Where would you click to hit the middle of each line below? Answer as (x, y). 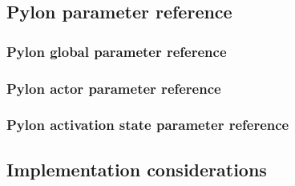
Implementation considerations (137, 169)
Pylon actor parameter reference (114, 88)
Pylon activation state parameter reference (148, 125)
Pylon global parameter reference (117, 51)
